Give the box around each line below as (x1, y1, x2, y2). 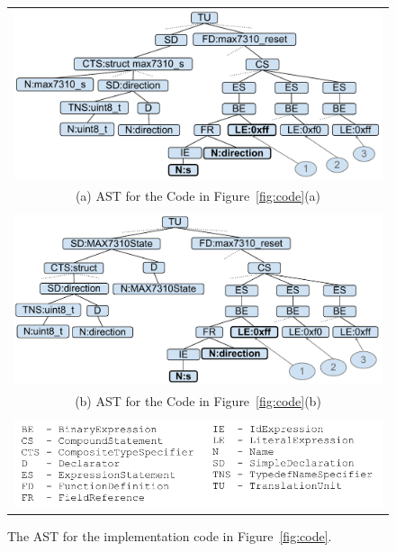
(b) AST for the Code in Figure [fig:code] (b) (75, 392, 321, 411)
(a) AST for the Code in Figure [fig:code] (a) (75, 186, 321, 204)
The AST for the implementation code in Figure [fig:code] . (7, 526, 332, 545)
